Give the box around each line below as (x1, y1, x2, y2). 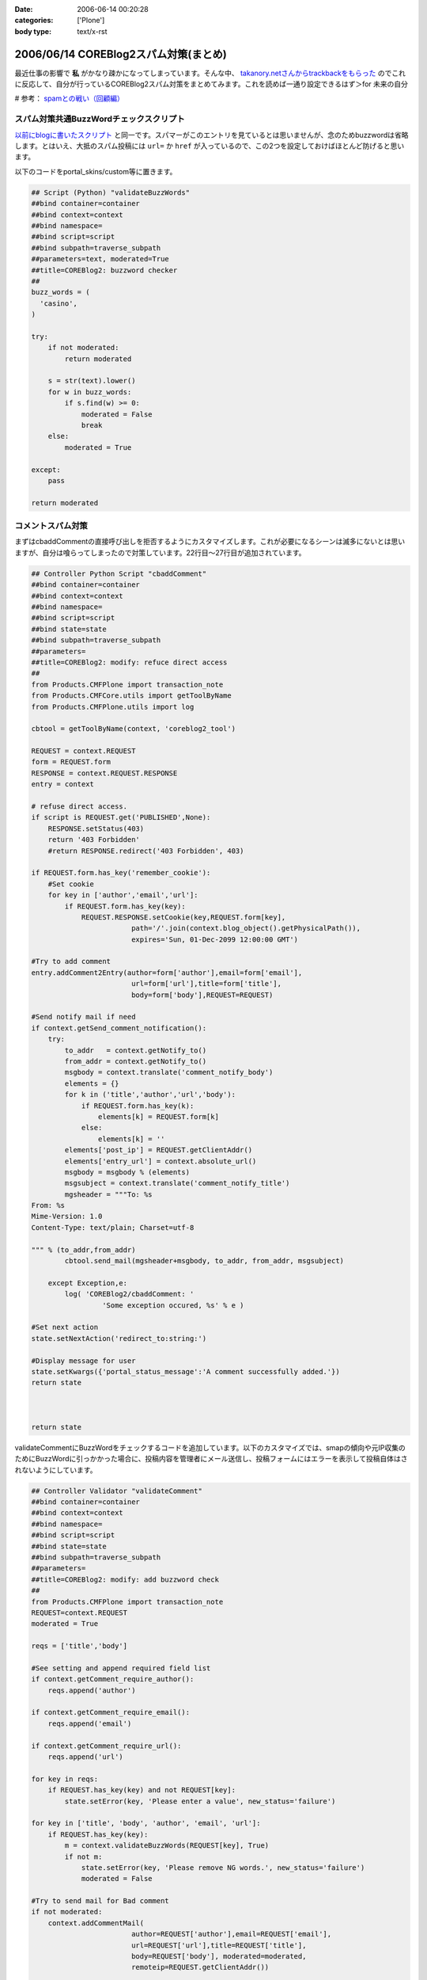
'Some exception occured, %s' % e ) (101, 1300, 244, 1310)
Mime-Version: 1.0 (31, 1212, 103, 1221)
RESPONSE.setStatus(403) (47, 824, 145, 833)
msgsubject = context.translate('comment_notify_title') (64, 1178, 290, 1188)
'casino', (40, 299, 78, 308)
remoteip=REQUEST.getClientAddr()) (130, 1963, 270, 1972)
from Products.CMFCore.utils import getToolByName (31, 691, 232, 700)
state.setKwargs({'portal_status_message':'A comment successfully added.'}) (31, 1367, 340, 1376)
